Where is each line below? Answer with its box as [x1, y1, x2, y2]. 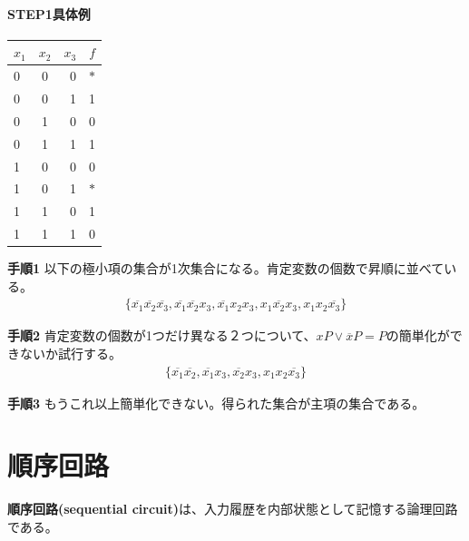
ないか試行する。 [19, 343, 122, 362]
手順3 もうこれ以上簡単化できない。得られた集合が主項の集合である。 [7, 393, 425, 412]
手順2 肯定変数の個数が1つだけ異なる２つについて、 [7, 326, 317, 345]
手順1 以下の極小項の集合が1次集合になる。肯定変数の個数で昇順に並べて [7, 259, 445, 278]
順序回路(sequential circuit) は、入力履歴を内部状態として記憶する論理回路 [7, 499, 458, 518]
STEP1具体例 [7, 4, 91, 23]
